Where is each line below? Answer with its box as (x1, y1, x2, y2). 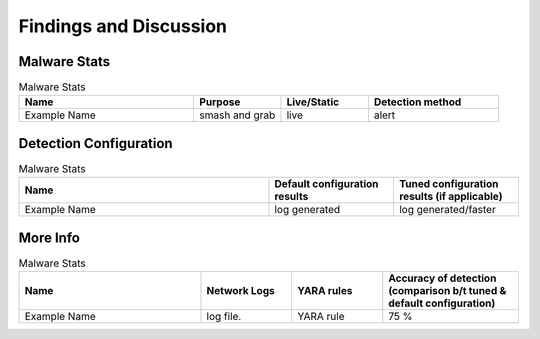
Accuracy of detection (388, 271, 497, 285)
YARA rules (296, 284, 353, 298)
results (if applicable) (398, 190, 503, 204)
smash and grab (199, 108, 276, 122)
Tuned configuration (398, 177, 499, 191)
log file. (206, 310, 242, 324)
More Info (18, 229, 80, 246)
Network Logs (206, 284, 275, 298)
